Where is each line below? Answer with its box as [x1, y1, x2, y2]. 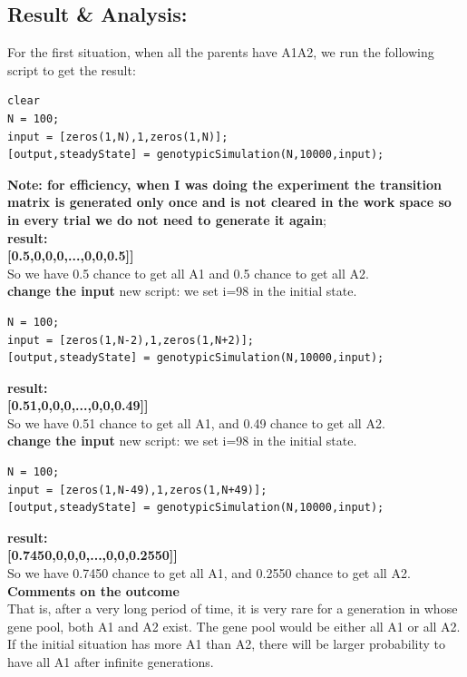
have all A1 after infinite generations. [7, 652, 214, 672]
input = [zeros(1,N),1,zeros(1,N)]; [7, 130, 229, 143]
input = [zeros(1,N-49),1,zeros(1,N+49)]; [7, 483, 268, 496]
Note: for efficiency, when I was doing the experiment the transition [7, 174, 442, 193]
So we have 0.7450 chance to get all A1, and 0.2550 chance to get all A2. [7, 564, 411, 583]
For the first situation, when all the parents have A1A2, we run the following [7, 43, 434, 62]
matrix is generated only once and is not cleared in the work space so [7, 192, 452, 211]
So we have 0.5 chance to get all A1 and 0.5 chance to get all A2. [7, 263, 369, 282]
